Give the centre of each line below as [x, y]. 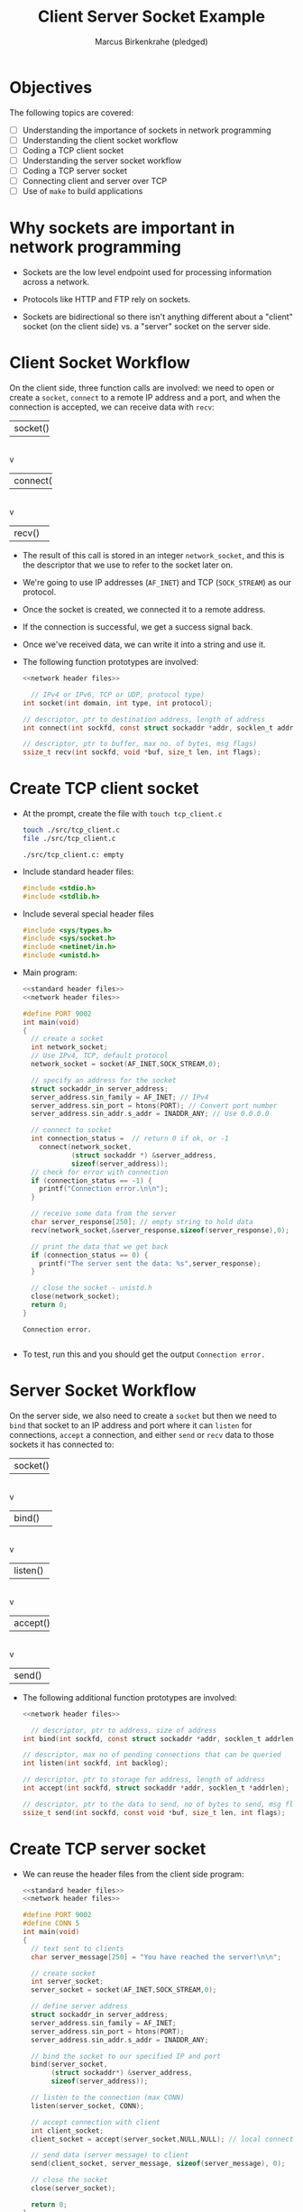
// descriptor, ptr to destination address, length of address [144, 719]
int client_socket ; [68, 2131]
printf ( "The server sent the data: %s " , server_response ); [150, 1263]
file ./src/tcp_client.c [69, 838]
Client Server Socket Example [151, 17]
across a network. [56, 282]
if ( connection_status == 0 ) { [90, 1255]
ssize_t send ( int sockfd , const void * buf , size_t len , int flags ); [154, 1812]
